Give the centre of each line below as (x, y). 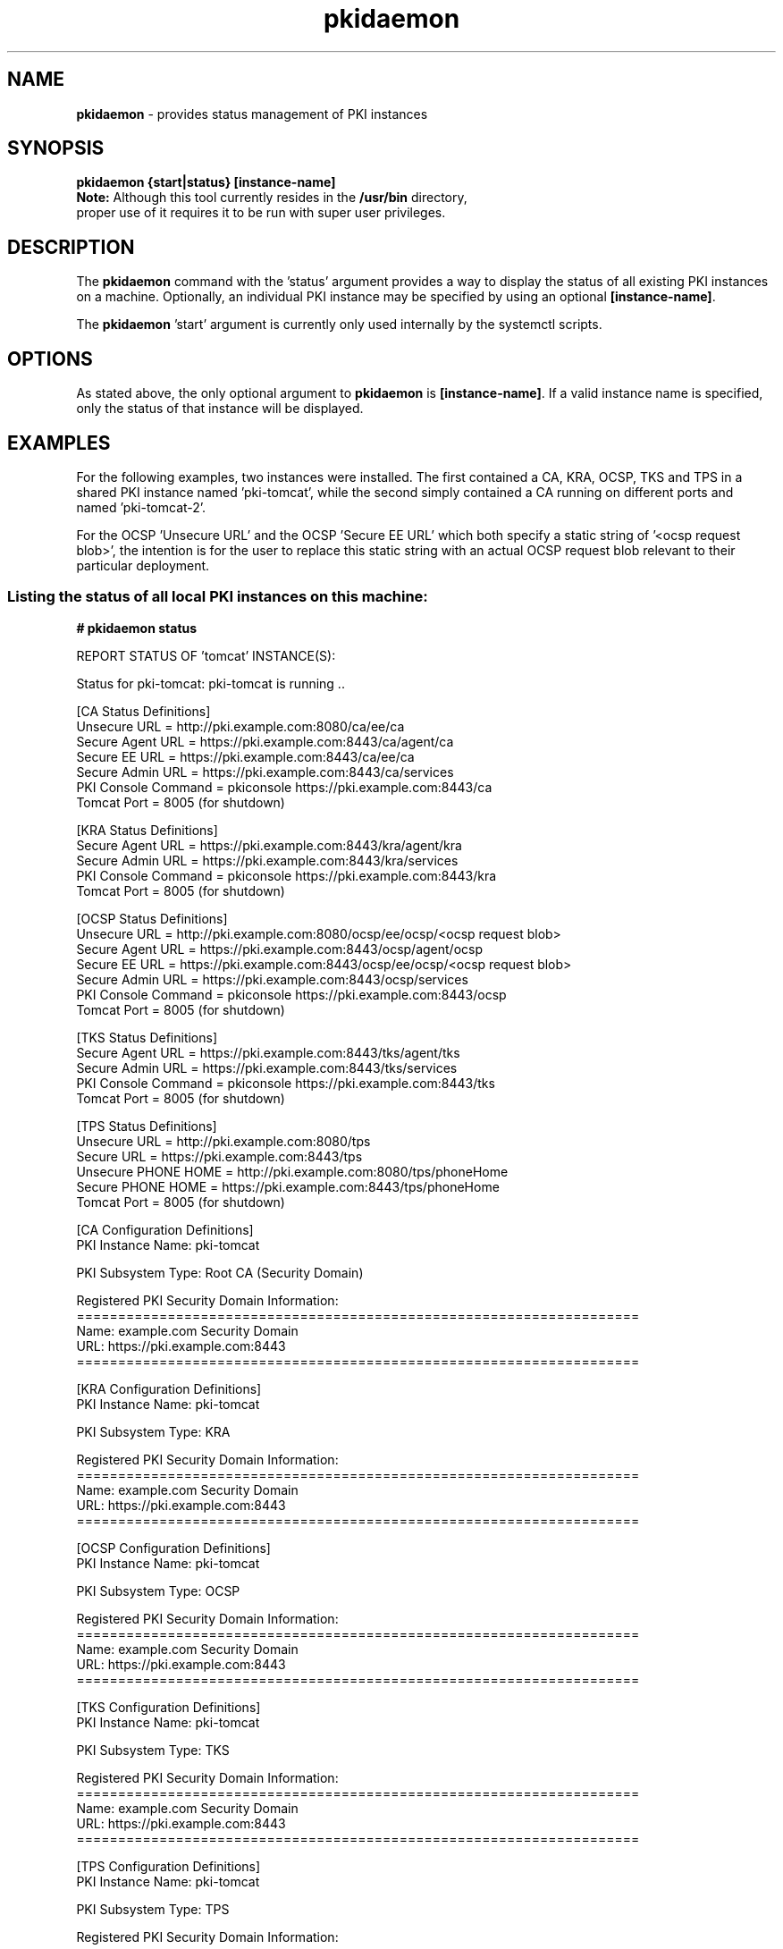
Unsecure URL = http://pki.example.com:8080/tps (223, 1141)
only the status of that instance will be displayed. (220, 409)
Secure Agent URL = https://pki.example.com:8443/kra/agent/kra (269, 845)
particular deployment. (143, 565)
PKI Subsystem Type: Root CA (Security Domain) (220, 1272)
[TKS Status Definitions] (147, 1037)
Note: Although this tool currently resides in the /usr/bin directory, (272, 198)
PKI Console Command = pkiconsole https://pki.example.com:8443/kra (286, 875)
